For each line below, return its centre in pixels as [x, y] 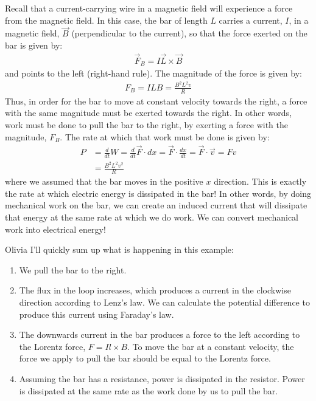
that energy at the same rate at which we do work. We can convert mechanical [152, 217]
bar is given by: [34, 45]
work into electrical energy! [55, 229]
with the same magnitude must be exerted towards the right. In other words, [149, 113]
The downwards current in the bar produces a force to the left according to [160, 334]
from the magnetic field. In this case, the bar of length [106, 20]
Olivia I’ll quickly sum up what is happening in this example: [119, 249]
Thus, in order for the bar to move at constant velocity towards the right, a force [156, 101]
